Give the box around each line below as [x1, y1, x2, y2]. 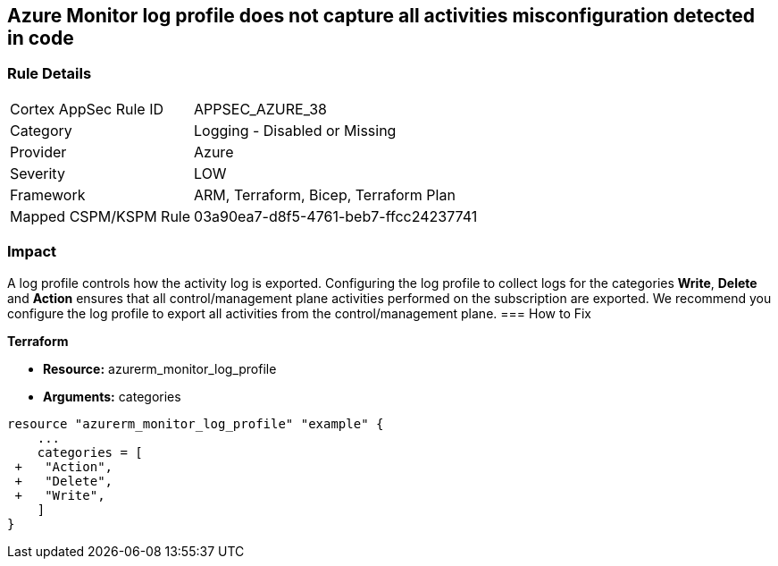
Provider [10, 142, 67, 161]
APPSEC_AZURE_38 [194, 99, 328, 118]
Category [10, 121, 72, 139]
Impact [7, 242, 57, 261]
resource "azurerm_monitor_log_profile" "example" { [7, 416, 384, 431]
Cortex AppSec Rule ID [10, 99, 164, 118]
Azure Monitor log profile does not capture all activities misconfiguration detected [7, 4, 755, 27]
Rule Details [7, 64, 92, 83]
